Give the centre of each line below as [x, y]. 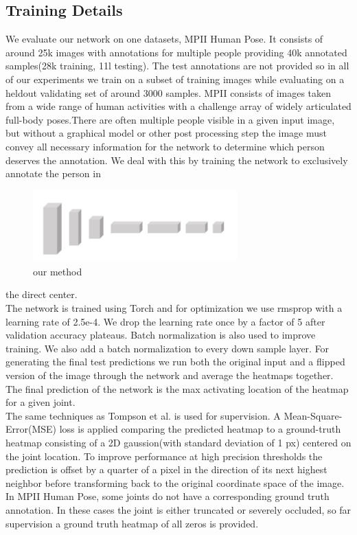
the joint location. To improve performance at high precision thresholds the [164, 456]
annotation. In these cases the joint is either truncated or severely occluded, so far [178, 509]
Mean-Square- [313, 415]
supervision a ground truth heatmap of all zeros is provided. [132, 523]
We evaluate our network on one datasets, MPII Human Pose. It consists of [164, 39]
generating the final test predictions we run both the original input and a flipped [175, 362]
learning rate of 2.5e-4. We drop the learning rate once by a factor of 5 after [165, 321]
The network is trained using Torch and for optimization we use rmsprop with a [174, 308]
